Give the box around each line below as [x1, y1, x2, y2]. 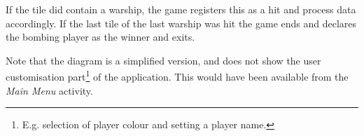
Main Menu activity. [6, 83, 93, 97]
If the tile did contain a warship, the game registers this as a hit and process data [6, 2, 356, 16]
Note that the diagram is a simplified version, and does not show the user [6, 53, 321, 67]
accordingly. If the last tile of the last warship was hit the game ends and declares [6, 15, 357, 30]
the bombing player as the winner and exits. [6, 29, 195, 44]
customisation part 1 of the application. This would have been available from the [6, 67, 349, 84]
